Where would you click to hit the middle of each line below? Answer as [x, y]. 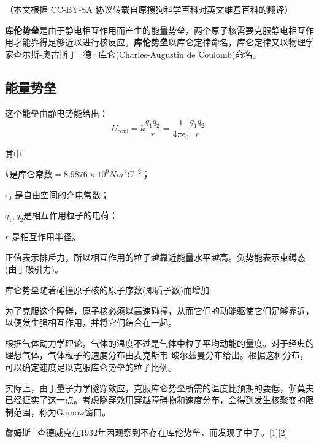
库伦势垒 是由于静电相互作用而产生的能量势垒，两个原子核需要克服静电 [147, 30]
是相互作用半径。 [46, 237]
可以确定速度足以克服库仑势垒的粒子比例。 [91, 367]
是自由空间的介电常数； [62, 194]
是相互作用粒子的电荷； [71, 215]
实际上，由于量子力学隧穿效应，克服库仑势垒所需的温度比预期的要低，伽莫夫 [159, 387]
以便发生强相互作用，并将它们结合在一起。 [91, 322]
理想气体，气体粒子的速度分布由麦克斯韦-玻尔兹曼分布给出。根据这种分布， [157, 355]
